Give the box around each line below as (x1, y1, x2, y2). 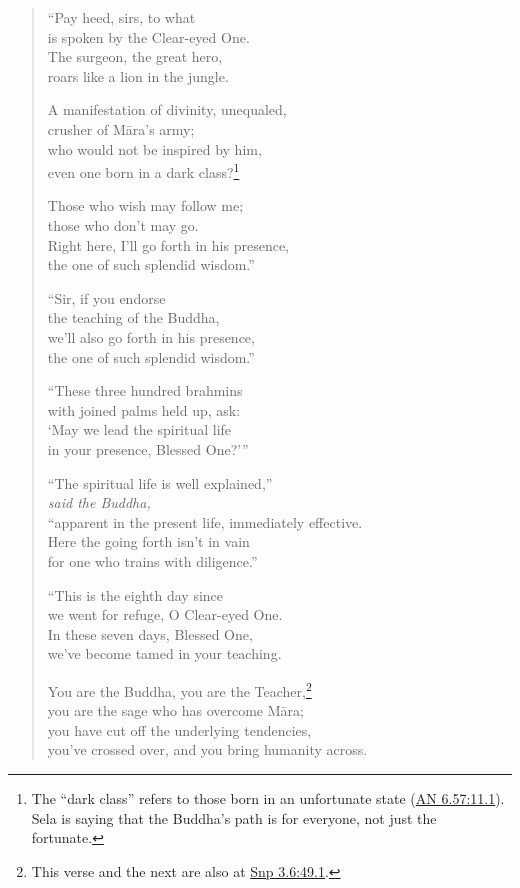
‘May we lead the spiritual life (47, 419, 232, 440)
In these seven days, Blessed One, (47, 623, 253, 644)
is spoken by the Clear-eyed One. (47, 26, 250, 47)
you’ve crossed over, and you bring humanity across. (47, 739, 368, 760)
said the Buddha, (47, 492, 151, 513)
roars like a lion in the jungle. (47, 65, 229, 86)
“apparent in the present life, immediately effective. (47, 511, 363, 532)
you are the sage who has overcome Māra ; (47, 700, 304, 721)
